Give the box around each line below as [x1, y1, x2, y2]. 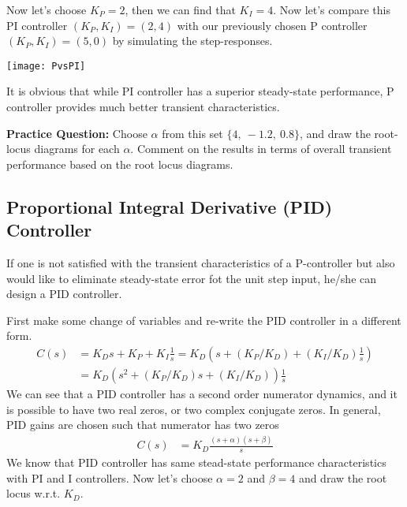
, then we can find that [125, 2, 236, 17]
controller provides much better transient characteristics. [6, 99, 280, 115]
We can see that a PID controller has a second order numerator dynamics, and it [6, 386, 398, 402]
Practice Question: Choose [6, 125, 147, 141]
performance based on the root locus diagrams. [6, 155, 233, 172]
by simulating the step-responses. [112, 32, 273, 49]
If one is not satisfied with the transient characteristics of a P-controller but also [6, 255, 395, 270]
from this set [162, 125, 223, 141]
